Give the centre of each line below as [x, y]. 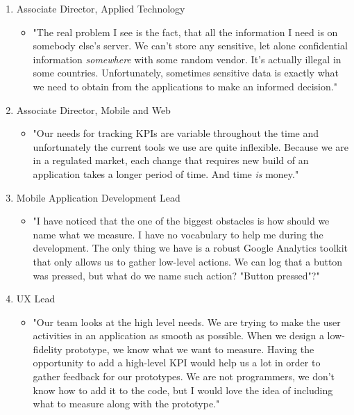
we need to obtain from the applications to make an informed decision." [185, 86]
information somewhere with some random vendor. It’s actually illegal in [187, 59]
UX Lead [36, 299]
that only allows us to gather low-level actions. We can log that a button [188, 261]
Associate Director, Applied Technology [101, 8]
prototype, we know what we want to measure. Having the [190, 349]
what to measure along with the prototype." [126, 404]
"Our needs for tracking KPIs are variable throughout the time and [176, 133]
